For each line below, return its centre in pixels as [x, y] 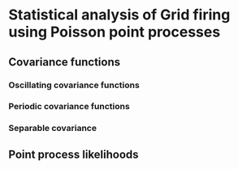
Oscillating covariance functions [74, 85]
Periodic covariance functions [69, 107]
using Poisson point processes [115, 32]
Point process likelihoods [74, 154]
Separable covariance [53, 129]
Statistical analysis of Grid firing [119, 15]
